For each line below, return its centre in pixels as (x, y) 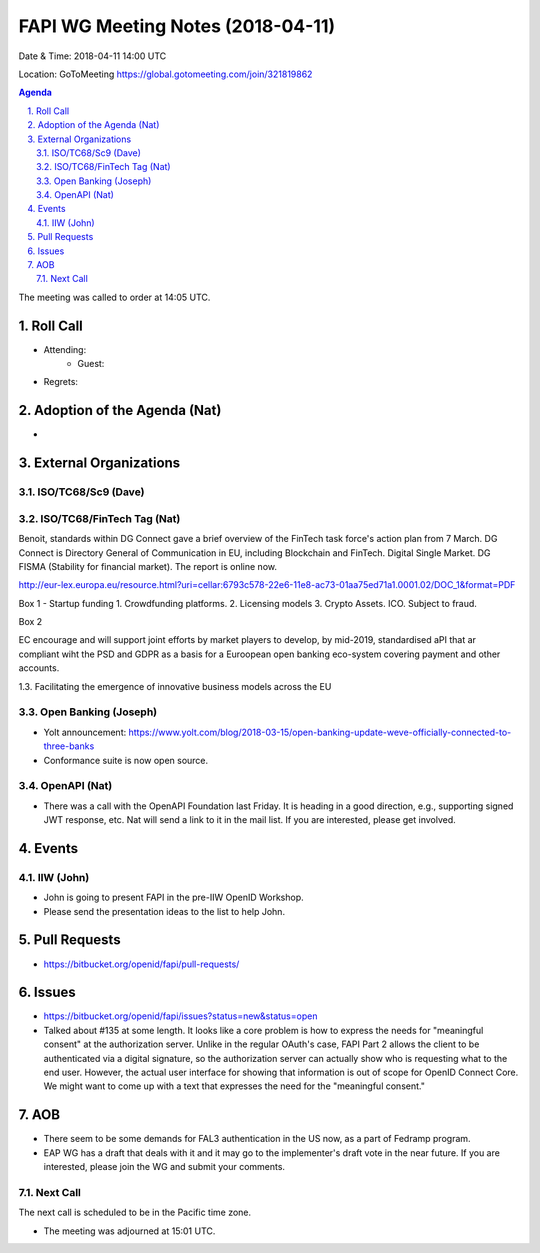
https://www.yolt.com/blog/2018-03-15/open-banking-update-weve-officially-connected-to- (320, 732)
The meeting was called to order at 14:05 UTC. (114, 297)
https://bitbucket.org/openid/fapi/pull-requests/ (141, 964)
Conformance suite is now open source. (126, 760)
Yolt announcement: (85, 732)
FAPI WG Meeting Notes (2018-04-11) (177, 26)
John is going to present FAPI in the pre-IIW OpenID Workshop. (173, 897)
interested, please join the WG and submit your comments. (164, 1167)
